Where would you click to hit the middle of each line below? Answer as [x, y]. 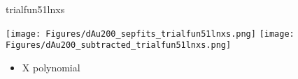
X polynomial [51, 67]
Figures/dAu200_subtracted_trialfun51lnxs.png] [119, 45]
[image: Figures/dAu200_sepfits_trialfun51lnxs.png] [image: [150, 34]
